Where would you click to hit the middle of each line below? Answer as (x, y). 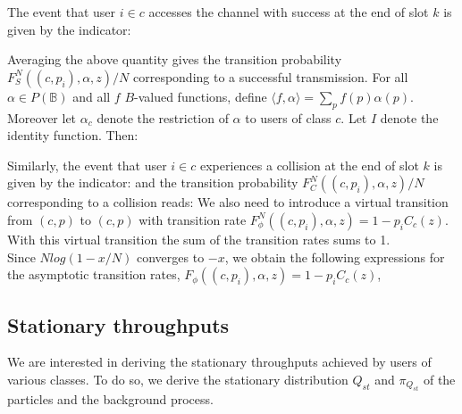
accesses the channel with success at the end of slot (289, 12)
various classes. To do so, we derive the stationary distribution (178, 379)
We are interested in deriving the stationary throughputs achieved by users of (219, 362)
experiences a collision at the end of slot (310, 165)
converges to (171, 257)
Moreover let (42, 117)
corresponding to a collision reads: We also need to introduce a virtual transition (228, 202)
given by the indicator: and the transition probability (153, 182)
